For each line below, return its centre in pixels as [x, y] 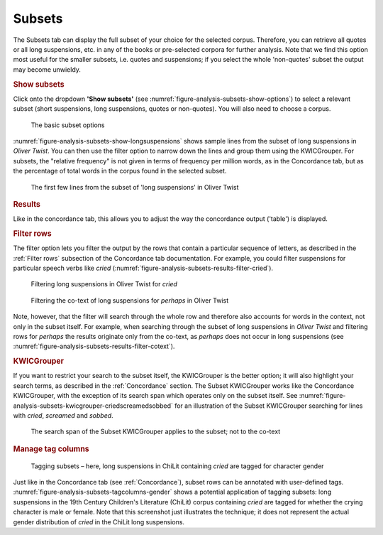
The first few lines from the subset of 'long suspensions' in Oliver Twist [135, 187]
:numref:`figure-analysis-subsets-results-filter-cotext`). [94, 346]
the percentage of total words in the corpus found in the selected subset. [120, 171]
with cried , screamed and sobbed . [63, 415]
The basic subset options [68, 125]
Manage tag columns [51, 449]
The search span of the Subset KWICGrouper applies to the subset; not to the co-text [156, 432]
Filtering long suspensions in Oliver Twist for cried [104, 284]
